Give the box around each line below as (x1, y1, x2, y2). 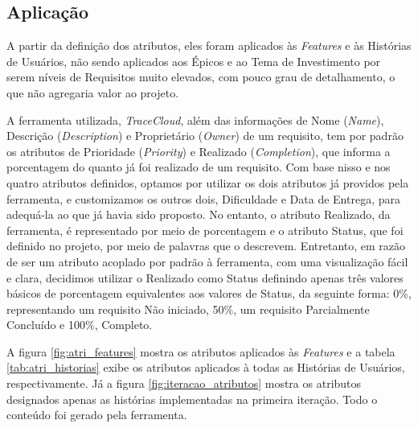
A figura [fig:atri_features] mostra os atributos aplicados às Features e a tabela (6, 343, 395, 360)
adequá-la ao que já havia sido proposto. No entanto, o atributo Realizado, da (6, 206, 391, 223)
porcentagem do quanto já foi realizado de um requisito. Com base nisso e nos (6, 158, 391, 175)
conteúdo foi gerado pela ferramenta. (6, 406, 187, 423)
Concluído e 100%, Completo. (6, 316, 153, 333)
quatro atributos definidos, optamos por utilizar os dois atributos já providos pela (6, 174, 409, 191)
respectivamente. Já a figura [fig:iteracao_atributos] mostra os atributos (6, 375, 362, 392)
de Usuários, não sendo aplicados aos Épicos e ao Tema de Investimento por (6, 52, 381, 69)
